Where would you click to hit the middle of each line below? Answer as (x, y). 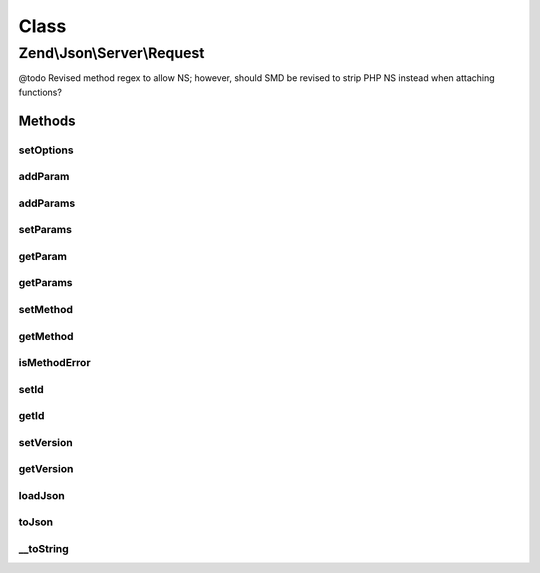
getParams (46, 283)
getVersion (46, 469)
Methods (47, 120)
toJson (36, 522)
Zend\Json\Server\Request (111, 53)
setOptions (46, 150)
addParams (47, 203)
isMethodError (54, 363)
